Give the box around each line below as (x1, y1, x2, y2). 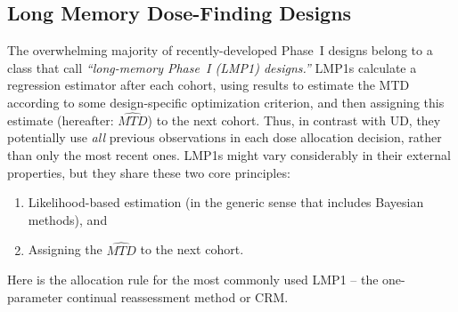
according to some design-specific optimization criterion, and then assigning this (7, 92, 445, 111)
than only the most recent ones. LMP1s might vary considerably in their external (7, 145, 451, 164)
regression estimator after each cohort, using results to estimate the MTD (7, 76, 410, 94)
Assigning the (28, 240, 102, 259)
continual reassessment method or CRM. (66, 287, 289, 306)
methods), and (28, 210, 108, 228)
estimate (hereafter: (7, 110, 114, 129)
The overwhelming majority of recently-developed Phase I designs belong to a (7, 41, 433, 60)
